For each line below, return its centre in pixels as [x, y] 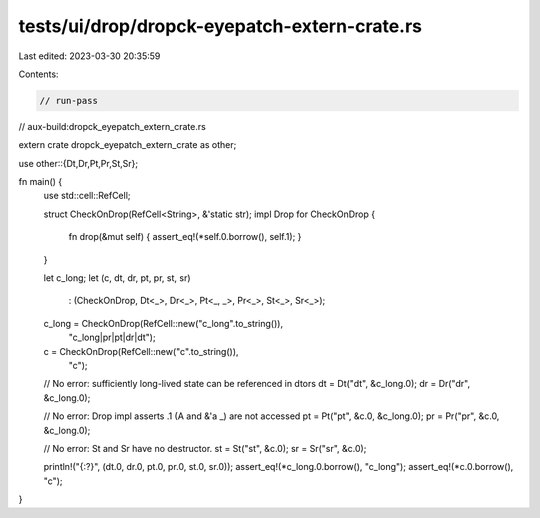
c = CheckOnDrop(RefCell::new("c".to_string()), [141, 351]
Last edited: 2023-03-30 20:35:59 [89, 56]
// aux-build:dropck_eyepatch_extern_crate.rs [112, 126]
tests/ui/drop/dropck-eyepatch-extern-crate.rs [220, 26]
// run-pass [69, 100]
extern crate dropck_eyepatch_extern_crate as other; [127, 145]
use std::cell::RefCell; [87, 196]
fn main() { [40, 182]
